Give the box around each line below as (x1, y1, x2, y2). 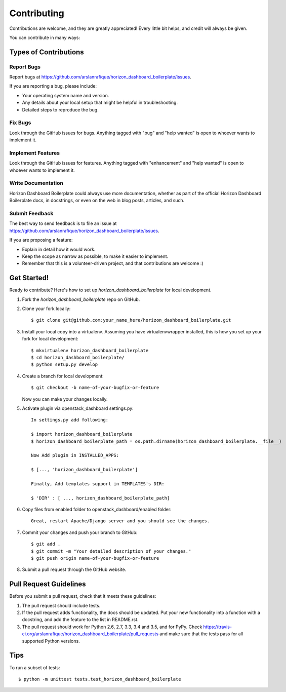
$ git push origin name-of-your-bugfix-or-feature (31, 555, 159, 561)
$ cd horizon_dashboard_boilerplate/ (31, 355, 125, 360)
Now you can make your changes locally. (22, 396, 108, 402)
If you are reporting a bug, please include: (9, 83, 97, 89)
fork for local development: (22, 336, 78, 342)
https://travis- (203, 624, 232, 630)
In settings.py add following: (31, 417, 109, 423)
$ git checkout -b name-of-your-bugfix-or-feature (31, 385, 159, 391)
